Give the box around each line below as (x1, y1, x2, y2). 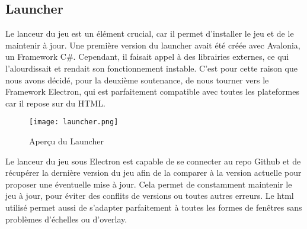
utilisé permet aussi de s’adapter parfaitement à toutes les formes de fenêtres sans (5, 201, 302, 213)
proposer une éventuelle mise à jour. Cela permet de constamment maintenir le (5, 178, 292, 190)
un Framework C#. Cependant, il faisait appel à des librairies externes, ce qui (5, 50, 289, 63)
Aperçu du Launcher (29, 135, 104, 147)
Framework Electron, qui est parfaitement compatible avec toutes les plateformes (5, 85, 299, 98)
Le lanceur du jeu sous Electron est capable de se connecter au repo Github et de (5, 154, 301, 167)
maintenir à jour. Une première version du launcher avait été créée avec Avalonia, (5, 38, 300, 51)
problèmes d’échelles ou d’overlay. (5, 212, 127, 225)
